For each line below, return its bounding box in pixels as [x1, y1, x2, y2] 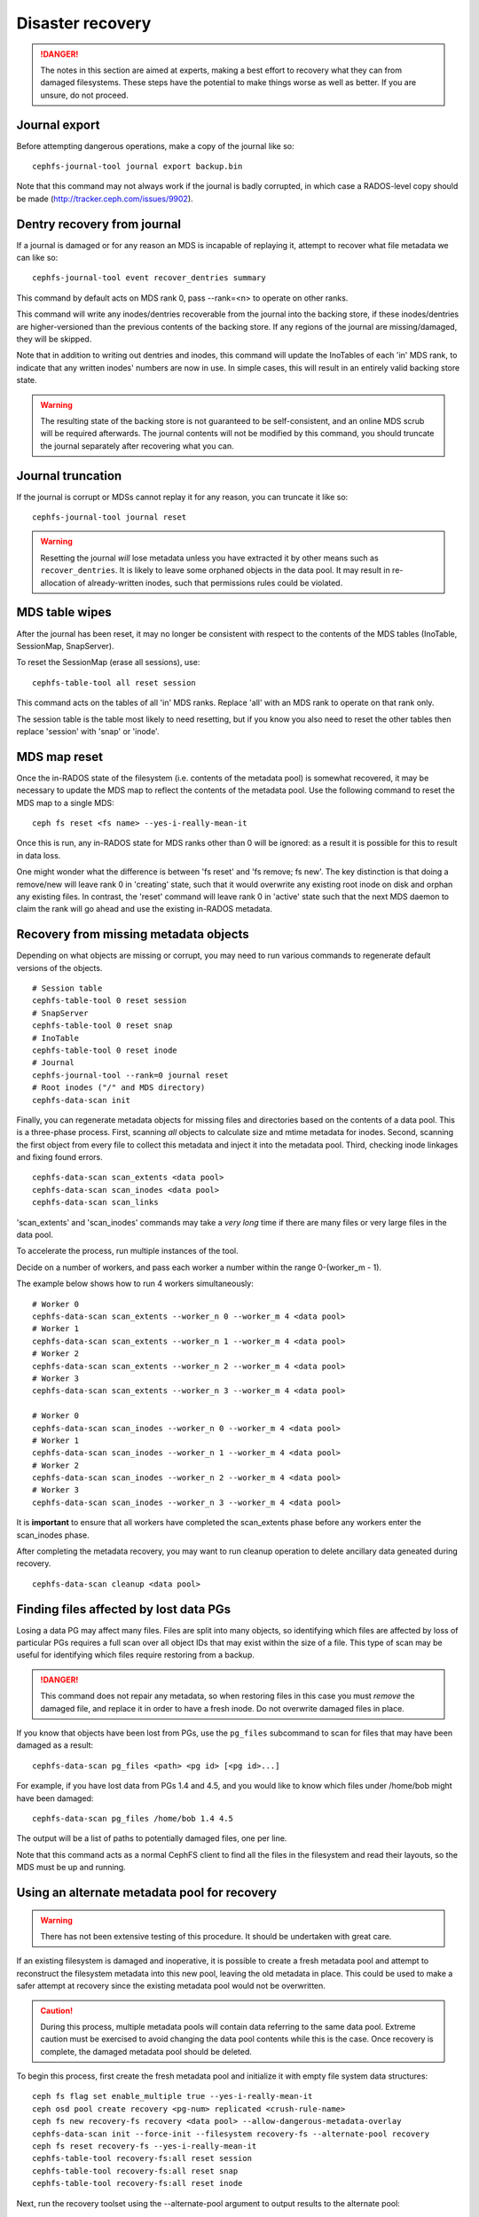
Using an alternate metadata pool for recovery [16, 1884, 278, 1900]
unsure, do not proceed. [40, 90, 129, 100]
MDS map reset [16, 749, 104, 764]
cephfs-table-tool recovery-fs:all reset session [32, 2153, 253, 2164]
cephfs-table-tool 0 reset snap [32, 1021, 173, 1030]
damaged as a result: [16, 1740, 93, 1751]
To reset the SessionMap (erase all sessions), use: [16, 657, 200, 668]
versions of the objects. [16, 962, 103, 973]
